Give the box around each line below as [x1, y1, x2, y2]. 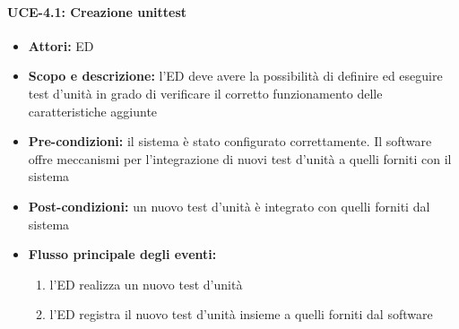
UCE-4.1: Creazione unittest [7, 2, 187, 21]
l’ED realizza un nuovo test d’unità [49, 274, 243, 293]
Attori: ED [28, 36, 94, 55]
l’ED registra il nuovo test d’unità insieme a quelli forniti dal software [49, 305, 433, 324]
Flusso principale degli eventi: [28, 245, 217, 264]
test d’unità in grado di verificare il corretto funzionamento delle [28, 83, 383, 102]
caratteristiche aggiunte [28, 101, 158, 120]
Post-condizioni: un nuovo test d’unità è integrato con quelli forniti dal [28, 196, 430, 215]
